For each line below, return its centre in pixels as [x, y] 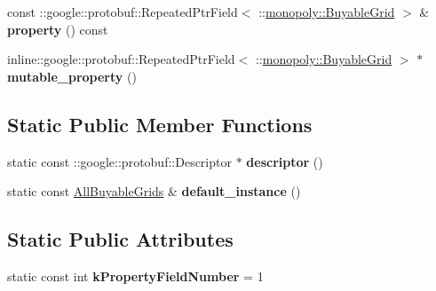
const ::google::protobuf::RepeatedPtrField [123, 12]
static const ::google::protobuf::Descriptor [119, 161]
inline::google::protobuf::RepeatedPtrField [121, 59]
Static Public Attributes [120, 239]
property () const [58, 29]
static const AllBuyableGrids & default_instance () [154, 191]
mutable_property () [72, 76]
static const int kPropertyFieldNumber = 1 [135, 275]
